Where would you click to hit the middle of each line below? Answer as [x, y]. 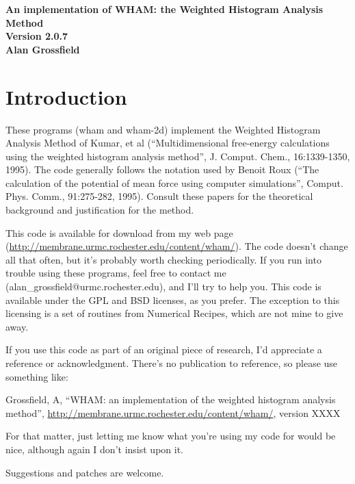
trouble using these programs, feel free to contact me [116, 273]
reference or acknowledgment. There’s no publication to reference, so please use [172, 363]
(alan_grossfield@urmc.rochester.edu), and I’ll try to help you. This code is [163, 286]
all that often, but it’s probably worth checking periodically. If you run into [163, 259]
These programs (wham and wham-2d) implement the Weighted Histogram [163, 129]
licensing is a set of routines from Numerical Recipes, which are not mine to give [174, 313]
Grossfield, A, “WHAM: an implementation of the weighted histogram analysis [171, 399]
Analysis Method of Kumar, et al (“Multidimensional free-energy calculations [168, 143]
